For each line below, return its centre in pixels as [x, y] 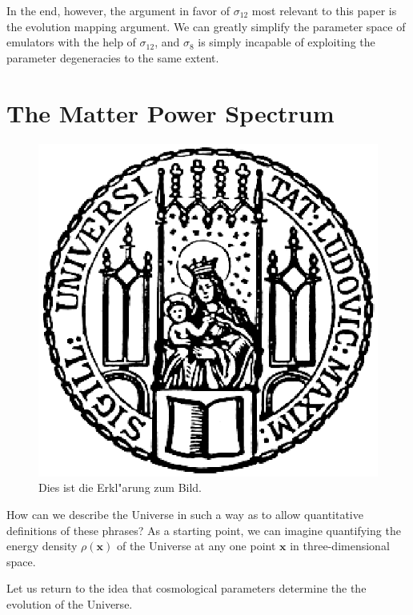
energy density [42, 546]
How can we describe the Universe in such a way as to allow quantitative [185, 515]
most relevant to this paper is [324, 10]
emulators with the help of [71, 42]
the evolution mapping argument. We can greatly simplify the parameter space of [206, 26]
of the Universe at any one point [196, 546]
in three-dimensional [340, 546]
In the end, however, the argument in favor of [118, 10]
